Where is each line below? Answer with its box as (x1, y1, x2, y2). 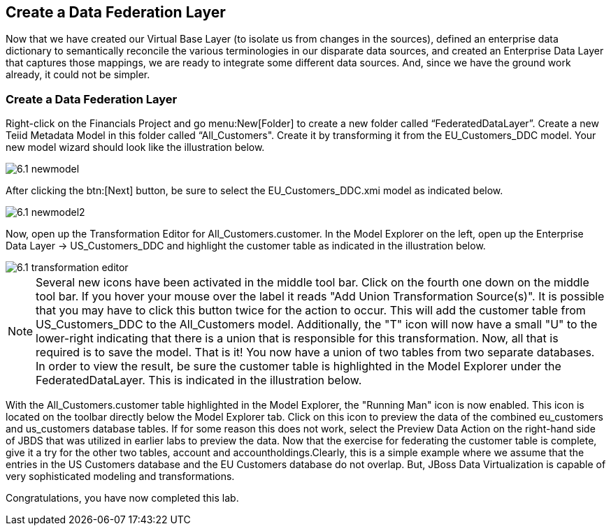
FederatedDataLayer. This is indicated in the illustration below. (36, 373, 362, 388)
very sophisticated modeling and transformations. (6, 470, 235, 483)
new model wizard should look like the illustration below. (6, 141, 265, 154)
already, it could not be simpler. (6, 68, 150, 81)
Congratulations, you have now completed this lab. (6, 492, 239, 504)
